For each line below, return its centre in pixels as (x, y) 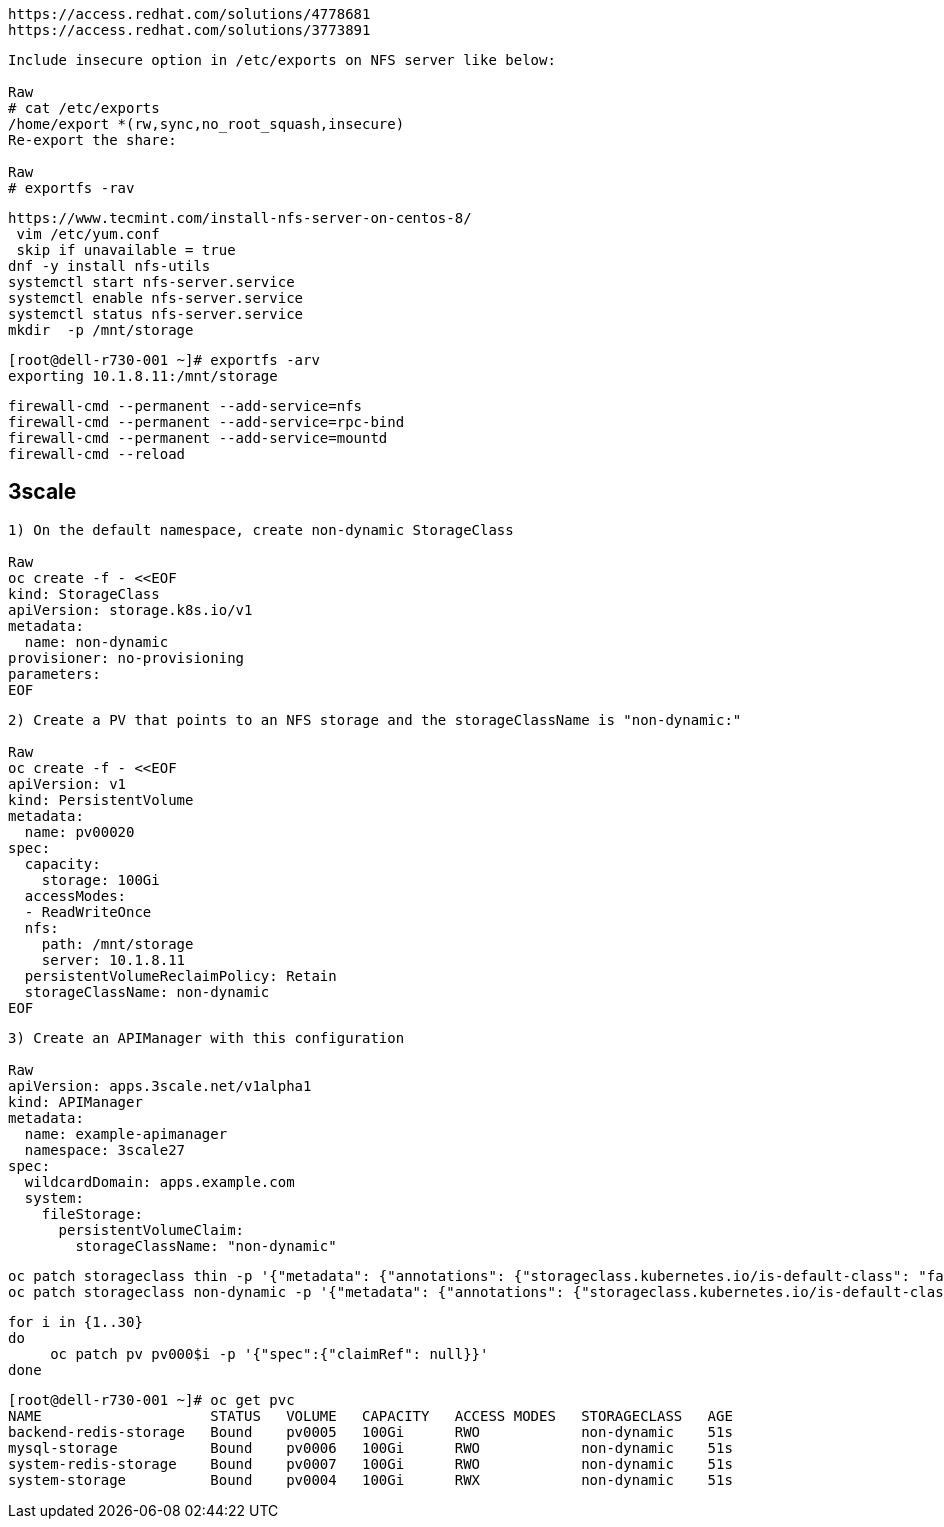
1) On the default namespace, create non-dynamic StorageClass (261, 529)
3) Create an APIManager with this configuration (206, 1037)
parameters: (54, 673)
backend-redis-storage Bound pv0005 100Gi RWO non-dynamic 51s (370, 1431)
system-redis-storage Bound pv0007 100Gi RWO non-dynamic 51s (370, 1463)
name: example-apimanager (126, 1133)
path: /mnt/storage (117, 943)
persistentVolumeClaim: (151, 1229)
